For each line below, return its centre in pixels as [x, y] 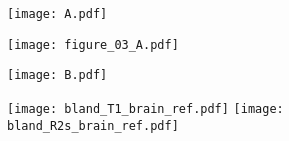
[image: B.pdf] [57, 75]
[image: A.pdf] [57, 14]
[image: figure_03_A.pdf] [93, 44]
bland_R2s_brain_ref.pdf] [93, 125]
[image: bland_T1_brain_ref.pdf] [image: [145, 108]
